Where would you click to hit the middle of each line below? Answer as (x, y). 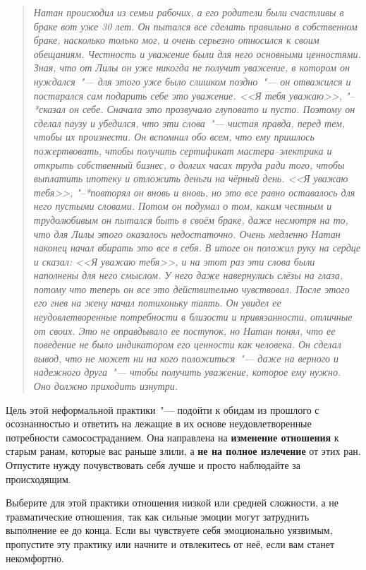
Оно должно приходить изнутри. (105, 386)
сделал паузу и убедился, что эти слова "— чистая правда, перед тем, (189, 123)
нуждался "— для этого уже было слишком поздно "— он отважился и (192, 81)
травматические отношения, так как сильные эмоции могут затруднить (158, 516)
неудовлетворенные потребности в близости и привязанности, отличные (193, 317)
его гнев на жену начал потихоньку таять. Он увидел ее (157, 303)
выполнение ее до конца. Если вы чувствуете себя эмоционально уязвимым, (169, 530)
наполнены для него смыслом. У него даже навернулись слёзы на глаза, (188, 275)
